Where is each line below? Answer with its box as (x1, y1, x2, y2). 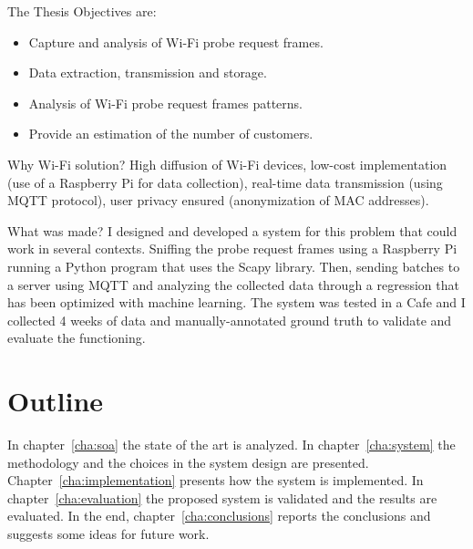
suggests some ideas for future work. (7, 524, 210, 543)
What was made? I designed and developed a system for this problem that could (7, 221, 458, 240)
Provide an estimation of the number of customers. (28, 124, 314, 143)
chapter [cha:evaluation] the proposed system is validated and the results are (7, 488, 437, 507)
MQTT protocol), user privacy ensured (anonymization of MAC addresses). (7, 191, 429, 210)
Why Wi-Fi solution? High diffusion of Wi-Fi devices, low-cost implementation (7, 154, 447, 173)
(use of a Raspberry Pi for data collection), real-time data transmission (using (7, 172, 443, 192)
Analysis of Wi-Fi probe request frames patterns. (28, 93, 303, 112)
